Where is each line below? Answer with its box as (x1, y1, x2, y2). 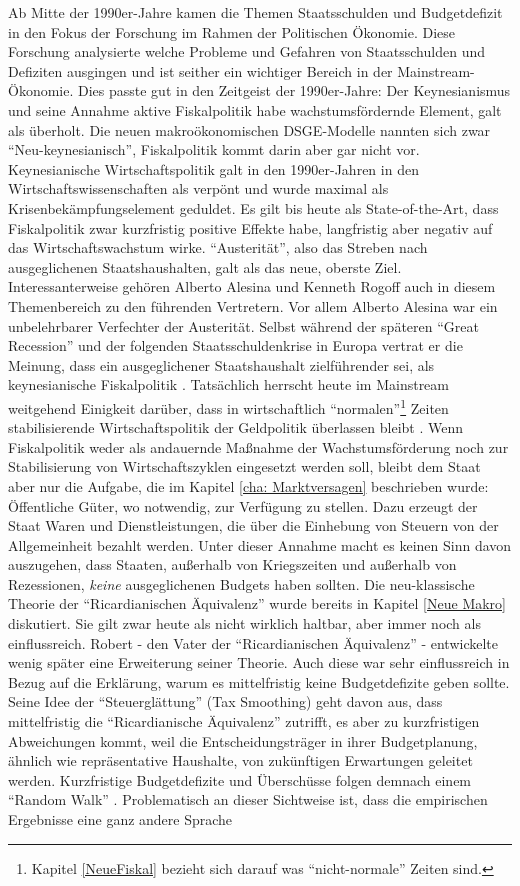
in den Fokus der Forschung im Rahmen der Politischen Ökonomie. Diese (8, 21, 456, 42)
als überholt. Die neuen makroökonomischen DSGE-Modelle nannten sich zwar (8, 119, 491, 140)
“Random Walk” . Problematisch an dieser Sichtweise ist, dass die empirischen (8, 789, 488, 810)
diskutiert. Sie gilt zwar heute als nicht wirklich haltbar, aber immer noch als (8, 613, 481, 634)
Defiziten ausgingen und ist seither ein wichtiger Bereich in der (8, 60, 393, 81)
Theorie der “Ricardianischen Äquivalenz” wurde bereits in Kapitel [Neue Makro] (8, 593, 506, 614)
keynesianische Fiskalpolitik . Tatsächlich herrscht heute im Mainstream (8, 374, 449, 395)
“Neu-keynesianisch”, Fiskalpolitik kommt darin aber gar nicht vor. (8, 139, 420, 160)
